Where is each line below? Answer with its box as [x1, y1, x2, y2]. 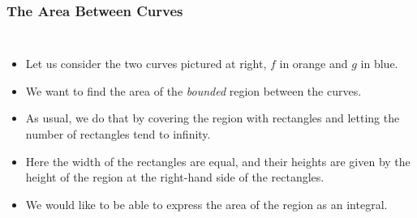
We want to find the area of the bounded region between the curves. [25, 82, 362, 99]
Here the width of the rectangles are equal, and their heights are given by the [25, 152, 411, 169]
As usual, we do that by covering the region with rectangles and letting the [25, 109, 400, 126]
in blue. [360, 55, 398, 72]
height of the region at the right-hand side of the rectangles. [25, 169, 325, 186]
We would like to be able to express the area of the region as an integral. [25, 195, 388, 212]
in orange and [279, 55, 348, 72]
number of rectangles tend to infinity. [25, 126, 211, 142]
